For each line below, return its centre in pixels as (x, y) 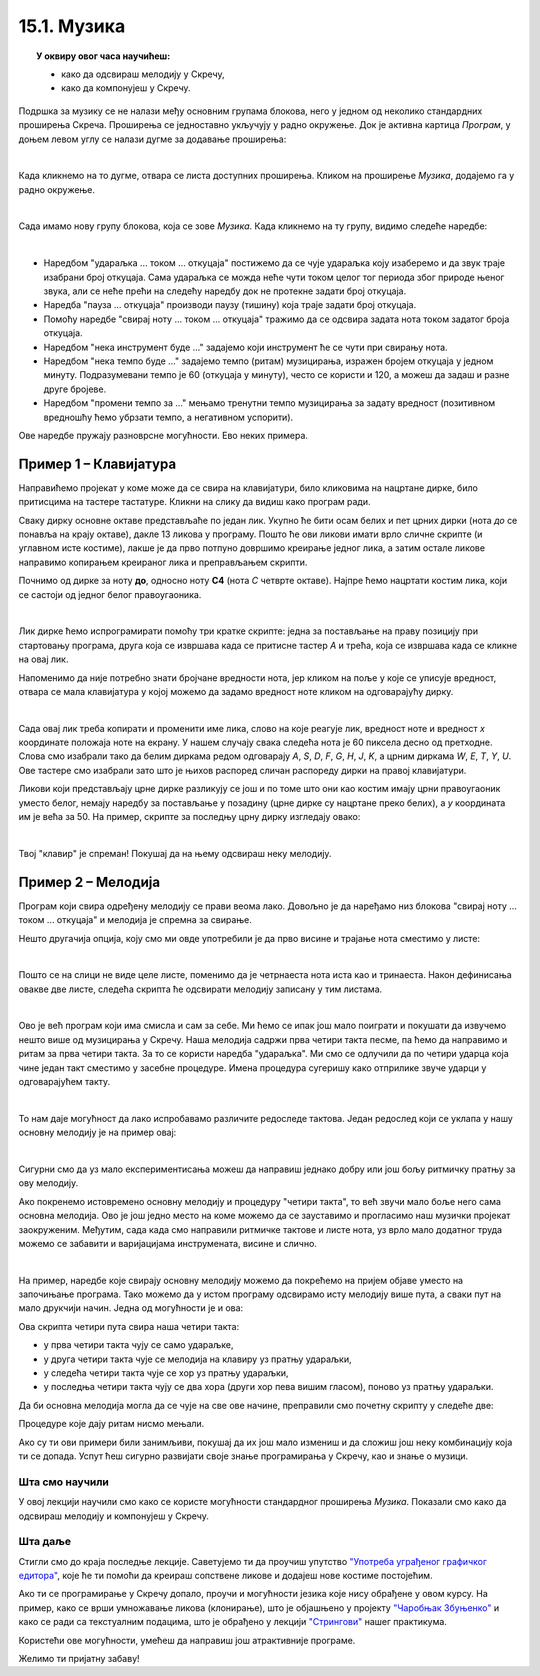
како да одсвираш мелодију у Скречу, (143, 74)
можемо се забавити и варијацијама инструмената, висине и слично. (167, 1243)
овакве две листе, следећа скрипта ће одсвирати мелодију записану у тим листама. (200, 989)
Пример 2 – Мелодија (89, 881)
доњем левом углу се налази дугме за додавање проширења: (152, 139)
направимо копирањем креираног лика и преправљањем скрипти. (163, 562)
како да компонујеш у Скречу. (126, 88)
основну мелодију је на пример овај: (97, 1132)
